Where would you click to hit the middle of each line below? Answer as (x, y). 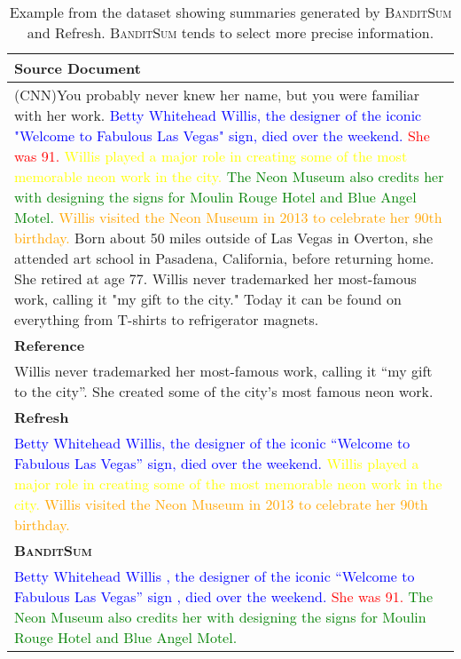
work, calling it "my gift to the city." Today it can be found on (208, 299)
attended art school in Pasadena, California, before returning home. (224, 258)
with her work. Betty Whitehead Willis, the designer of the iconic (218, 115)
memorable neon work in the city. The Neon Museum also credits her (229, 176)
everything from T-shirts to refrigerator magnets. (167, 319)
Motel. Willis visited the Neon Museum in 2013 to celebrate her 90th (228, 217)
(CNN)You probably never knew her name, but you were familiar (217, 95)
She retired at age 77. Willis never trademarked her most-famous (215, 278)
